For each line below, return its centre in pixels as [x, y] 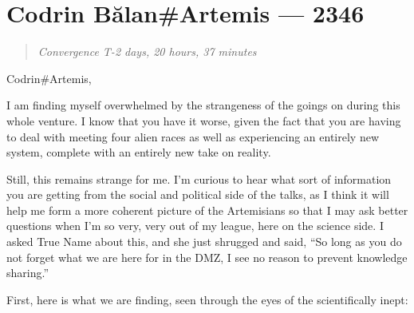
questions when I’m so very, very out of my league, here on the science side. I [195, 226]
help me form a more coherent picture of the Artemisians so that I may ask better [207, 210]
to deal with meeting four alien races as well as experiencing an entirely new [193, 136]
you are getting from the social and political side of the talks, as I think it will [198, 194]
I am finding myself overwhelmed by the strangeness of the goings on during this [203, 105]
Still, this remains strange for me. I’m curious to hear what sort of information [199, 178]
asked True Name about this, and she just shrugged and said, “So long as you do [204, 242]
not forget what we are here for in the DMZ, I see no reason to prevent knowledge [207, 257]
